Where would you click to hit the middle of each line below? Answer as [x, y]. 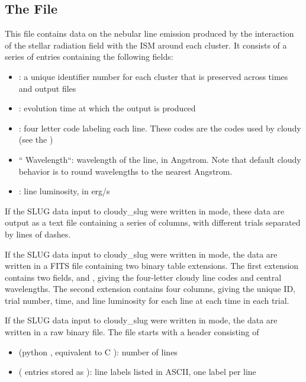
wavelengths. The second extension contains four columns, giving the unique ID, [150, 289]
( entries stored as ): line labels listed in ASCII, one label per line [137, 372]
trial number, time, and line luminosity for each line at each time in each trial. [147, 300]
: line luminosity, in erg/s [64, 191]
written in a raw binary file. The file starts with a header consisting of [132, 332]
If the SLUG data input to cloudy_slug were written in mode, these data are [145, 211]
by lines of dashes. [38, 234]
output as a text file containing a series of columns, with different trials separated [153, 222]
